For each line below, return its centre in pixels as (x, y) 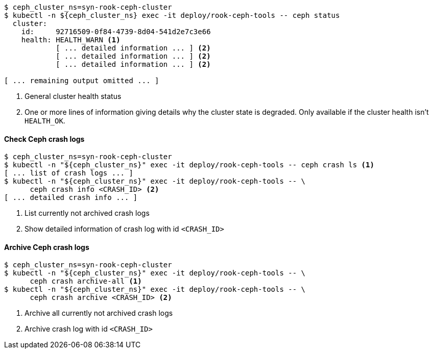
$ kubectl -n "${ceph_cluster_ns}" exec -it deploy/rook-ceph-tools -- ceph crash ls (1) (189, 165)
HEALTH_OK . (45, 121)
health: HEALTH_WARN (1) (71, 40)
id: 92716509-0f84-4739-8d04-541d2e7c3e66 (116, 32)
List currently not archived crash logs (87, 213)
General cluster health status (73, 96)
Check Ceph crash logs (44, 139)
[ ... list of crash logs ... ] (69, 173)
